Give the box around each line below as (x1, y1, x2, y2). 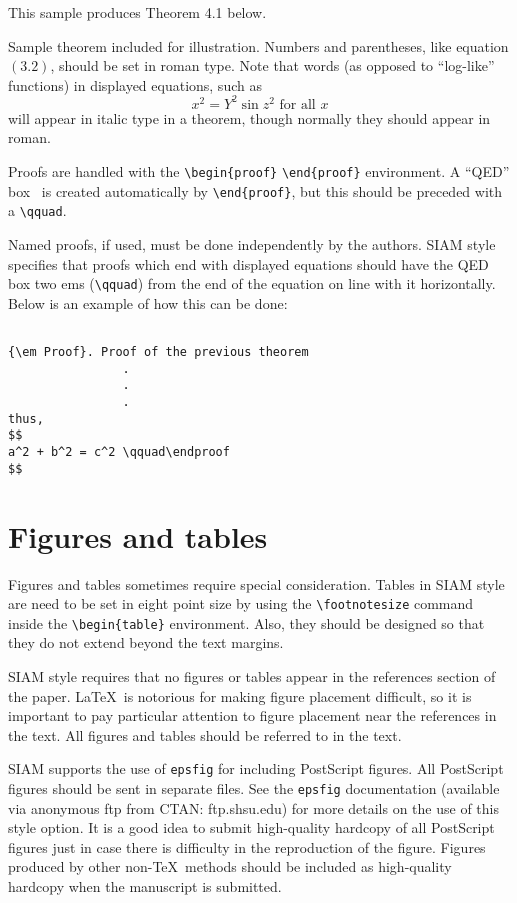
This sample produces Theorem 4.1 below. (8, 2, 267, 22)
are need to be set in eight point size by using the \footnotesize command (8, 593, 474, 614)
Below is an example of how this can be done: (8, 292, 288, 313)
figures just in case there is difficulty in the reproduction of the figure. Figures (8, 836, 486, 857)
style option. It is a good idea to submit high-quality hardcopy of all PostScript (8, 817, 495, 838)
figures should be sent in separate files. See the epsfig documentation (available (8, 778, 500, 799)
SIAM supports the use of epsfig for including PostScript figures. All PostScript (8, 758, 504, 779)
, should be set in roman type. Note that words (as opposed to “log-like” (50, 55, 495, 76)
